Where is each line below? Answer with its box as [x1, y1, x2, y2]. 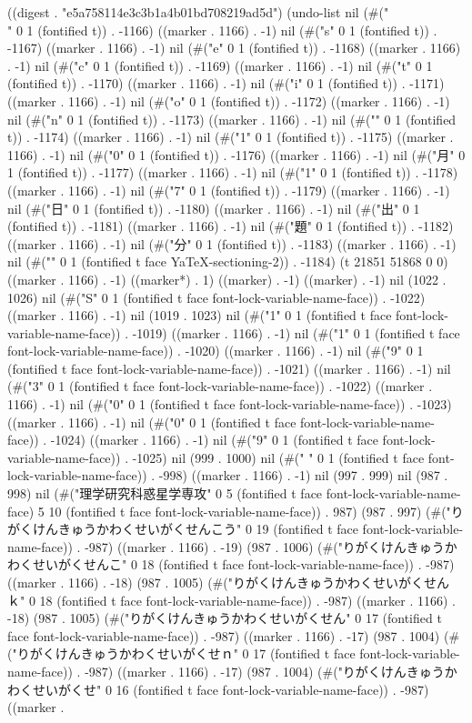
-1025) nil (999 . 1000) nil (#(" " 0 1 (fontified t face [132, 447, 425, 467]
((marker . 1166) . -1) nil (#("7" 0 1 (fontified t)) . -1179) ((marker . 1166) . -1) [7, 180, 450, 199]
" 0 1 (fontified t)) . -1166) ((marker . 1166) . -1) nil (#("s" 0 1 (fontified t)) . [7, 20, 437, 39]
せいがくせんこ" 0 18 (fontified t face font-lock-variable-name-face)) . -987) [32, 555, 455, 574]
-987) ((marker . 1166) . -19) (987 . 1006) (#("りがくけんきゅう [85, 537, 445, 556]
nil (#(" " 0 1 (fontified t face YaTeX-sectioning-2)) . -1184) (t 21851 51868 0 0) [7, 252, 448, 271]
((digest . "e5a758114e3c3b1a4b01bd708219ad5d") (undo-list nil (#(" [7, 3, 389, 21]
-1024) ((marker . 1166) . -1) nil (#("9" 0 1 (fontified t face [50, 430, 378, 449]
